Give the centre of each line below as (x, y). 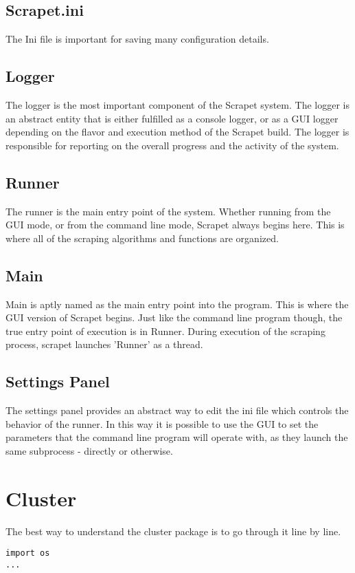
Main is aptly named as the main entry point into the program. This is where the (177, 304)
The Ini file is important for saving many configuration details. (137, 39)
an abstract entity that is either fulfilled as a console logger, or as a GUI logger (172, 118)
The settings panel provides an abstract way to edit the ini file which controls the (177, 410)
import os (28, 553)
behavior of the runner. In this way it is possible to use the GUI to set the (162, 423)
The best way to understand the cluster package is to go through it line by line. (173, 531)
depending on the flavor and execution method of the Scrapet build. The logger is (177, 132)
